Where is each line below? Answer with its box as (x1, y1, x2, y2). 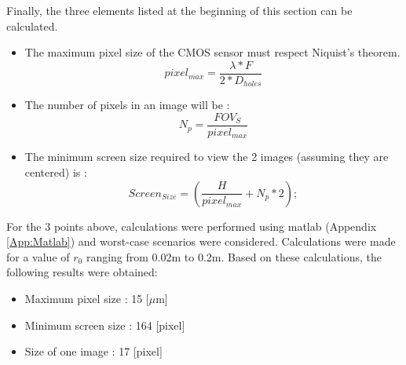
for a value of (6, 248, 70, 265)
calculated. (6, 17, 58, 34)
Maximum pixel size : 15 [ (24, 290, 149, 306)
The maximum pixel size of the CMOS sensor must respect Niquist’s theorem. (24, 44, 401, 60)
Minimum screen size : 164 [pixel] (24, 316, 185, 333)
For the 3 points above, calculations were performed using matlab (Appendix (6, 217, 377, 234)
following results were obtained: (6, 264, 158, 280)
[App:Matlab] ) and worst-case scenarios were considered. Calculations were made (6, 233, 396, 250)
